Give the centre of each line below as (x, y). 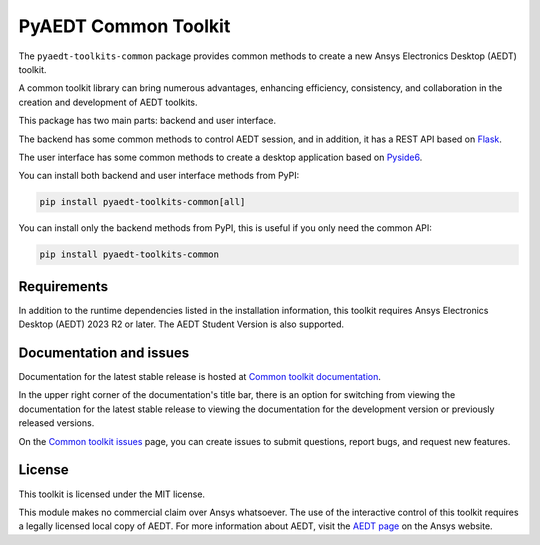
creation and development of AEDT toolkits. (108, 102)
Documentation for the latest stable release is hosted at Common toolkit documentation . (200, 377)
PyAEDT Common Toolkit (124, 26)
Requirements (63, 286)
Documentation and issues (104, 352)
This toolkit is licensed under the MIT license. (111, 494)
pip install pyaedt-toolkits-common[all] (142, 202)
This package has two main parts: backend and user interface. (147, 121)
